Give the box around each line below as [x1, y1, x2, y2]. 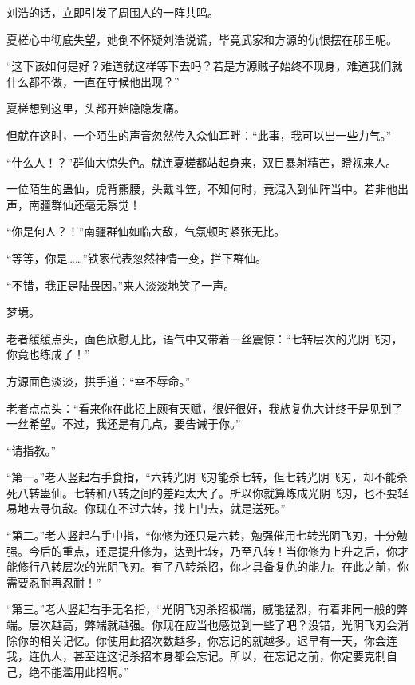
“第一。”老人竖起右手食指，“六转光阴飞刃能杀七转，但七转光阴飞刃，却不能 [6, 469, 397, 485]
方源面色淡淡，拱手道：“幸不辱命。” [6, 372, 191, 389]
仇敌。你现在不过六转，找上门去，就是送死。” [50, 500, 286, 517]
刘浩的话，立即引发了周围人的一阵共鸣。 [6, 4, 219, 20]
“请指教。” [6, 441, 57, 458]
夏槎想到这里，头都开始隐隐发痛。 [6, 100, 185, 117]
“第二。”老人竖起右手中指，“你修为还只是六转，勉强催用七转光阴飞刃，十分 [6, 527, 397, 544]
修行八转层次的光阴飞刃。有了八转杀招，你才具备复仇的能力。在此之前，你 [17, 558, 409, 575]
